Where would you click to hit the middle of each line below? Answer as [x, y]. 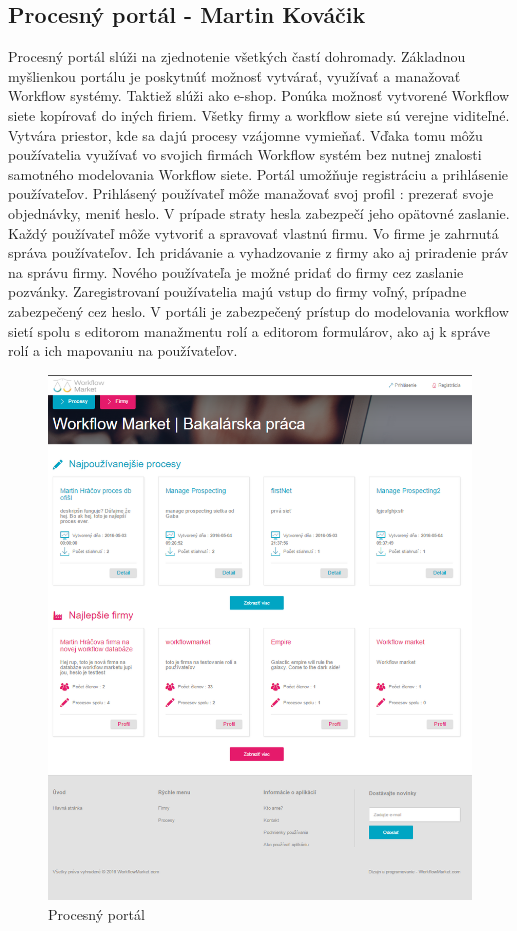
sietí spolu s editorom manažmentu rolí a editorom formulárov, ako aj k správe [249, 330]
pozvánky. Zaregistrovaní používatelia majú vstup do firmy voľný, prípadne [237, 291]
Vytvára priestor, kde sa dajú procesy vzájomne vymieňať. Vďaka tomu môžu [245, 134]
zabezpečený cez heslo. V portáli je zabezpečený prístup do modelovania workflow [258, 310]
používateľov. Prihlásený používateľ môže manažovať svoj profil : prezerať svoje [251, 193]
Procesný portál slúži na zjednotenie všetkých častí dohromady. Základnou [237, 56]
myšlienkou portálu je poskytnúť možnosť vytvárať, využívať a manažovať [234, 75]
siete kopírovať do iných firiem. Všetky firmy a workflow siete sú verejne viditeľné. [259, 114]
